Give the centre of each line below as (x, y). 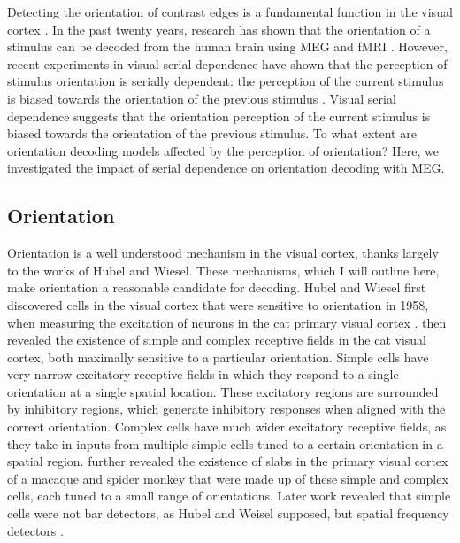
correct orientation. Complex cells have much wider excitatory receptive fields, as (227, 427)
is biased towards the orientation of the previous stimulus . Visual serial (202, 98)
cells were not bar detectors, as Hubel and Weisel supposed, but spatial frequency (228, 513)
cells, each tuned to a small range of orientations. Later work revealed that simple (229, 496)
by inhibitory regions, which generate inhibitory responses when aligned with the (226, 409)
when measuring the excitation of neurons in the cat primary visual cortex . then (227, 322)
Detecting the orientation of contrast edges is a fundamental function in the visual (230, 12)
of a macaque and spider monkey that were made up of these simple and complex (228, 478)
